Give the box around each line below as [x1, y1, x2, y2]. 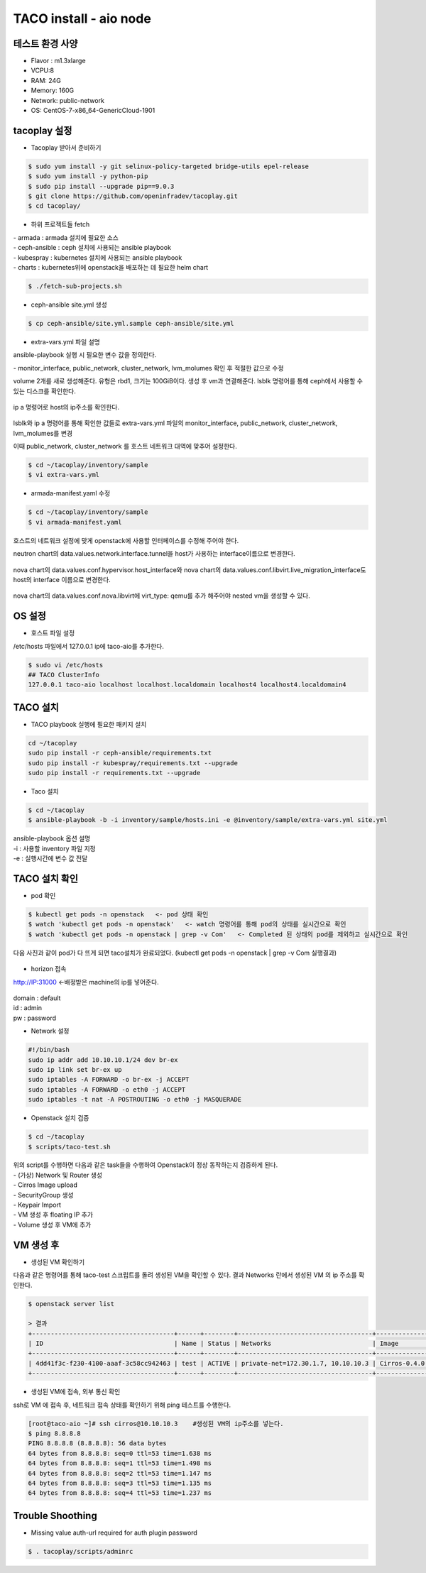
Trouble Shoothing [13, 1509, 97, 1522]
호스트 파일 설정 [31, 629, 75, 637]
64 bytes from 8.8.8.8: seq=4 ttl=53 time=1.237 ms [28, 1489, 212, 1497]
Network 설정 [31, 1026, 70, 1036]
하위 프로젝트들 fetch [31, 220, 90, 229]
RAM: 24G [31, 76, 62, 84]
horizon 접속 [31, 965, 67, 973]
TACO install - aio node [13, 11, 152, 26]
